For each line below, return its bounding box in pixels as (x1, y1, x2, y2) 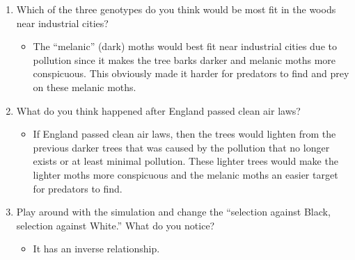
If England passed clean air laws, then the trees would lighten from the (33, 127, 336, 141)
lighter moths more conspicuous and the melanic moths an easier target (33, 167, 338, 181)
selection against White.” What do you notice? (16, 218, 215, 232)
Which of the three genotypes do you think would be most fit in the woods (16, 2, 336, 16)
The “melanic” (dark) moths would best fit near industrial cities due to (33, 39, 337, 54)
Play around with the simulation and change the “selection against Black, (16, 204, 331, 219)
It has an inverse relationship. (33, 241, 160, 256)
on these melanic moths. (33, 79, 136, 94)
